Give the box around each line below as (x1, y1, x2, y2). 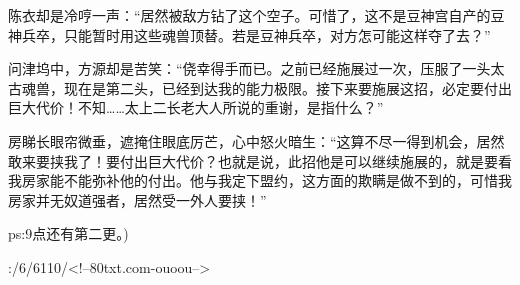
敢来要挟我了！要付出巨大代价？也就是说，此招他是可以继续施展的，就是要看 (8, 150, 512, 171)
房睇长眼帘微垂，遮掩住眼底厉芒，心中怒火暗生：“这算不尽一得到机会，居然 (8, 130, 505, 151)
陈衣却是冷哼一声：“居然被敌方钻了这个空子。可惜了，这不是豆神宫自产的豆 (8, 5, 505, 25)
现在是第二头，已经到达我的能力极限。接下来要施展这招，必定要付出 (63, 77, 512, 98)
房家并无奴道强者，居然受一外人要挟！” (8, 189, 267, 210)
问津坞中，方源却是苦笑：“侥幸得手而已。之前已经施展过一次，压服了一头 (8, 58, 491, 79)
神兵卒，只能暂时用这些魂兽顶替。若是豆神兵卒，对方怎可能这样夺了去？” (8, 24, 491, 45)
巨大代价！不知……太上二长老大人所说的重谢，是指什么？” (8, 97, 384, 118)
